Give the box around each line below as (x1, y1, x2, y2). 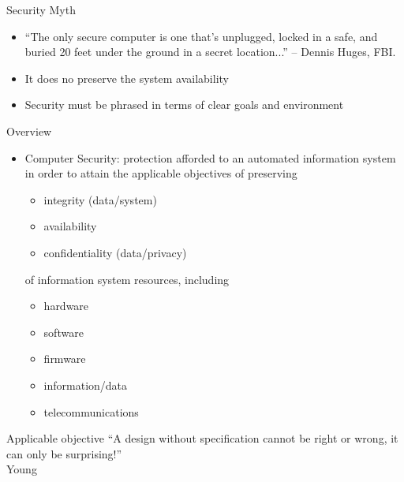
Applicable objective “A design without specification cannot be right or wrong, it (6, 430, 398, 447)
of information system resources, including (24, 271, 230, 287)
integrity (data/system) (43, 191, 157, 207)
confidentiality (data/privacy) (43, 244, 187, 260)
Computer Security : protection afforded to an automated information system (24, 149, 396, 166)
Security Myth (6, 2, 76, 17)
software (43, 323, 84, 340)
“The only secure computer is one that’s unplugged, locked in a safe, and (24, 28, 378, 44)
